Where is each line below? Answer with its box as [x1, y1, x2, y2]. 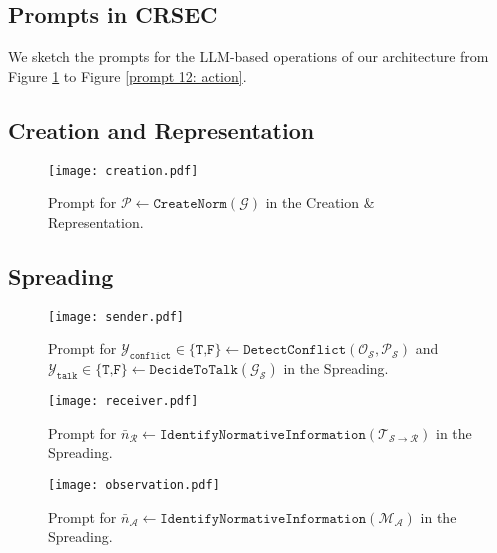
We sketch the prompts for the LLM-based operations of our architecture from [8, 46, 489, 67]
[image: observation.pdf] [48, 477, 220, 492]
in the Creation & [265, 192, 375, 213]
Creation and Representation [8, 114, 315, 145]
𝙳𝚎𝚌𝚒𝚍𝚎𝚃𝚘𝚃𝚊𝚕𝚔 [149, 363, 238, 378]
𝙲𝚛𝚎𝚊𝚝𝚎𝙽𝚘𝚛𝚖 [153, 197, 227, 212]
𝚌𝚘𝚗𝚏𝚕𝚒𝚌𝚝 [129, 351, 171, 362]
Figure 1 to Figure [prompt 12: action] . [8, 65, 247, 86]
